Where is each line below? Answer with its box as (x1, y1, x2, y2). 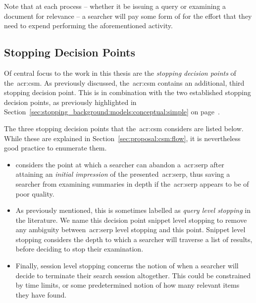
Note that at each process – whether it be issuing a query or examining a (4, 1, 226, 11)
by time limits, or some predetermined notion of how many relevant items (15, 280, 240, 290)
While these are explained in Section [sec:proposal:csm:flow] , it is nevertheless (4, 133, 241, 143)
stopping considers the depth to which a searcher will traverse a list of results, (15, 234, 253, 244)
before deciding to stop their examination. (15, 244, 144, 254)
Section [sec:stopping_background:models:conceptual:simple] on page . (4, 106, 220, 117)
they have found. (15, 289, 67, 300)
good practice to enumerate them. (4, 143, 107, 153)
